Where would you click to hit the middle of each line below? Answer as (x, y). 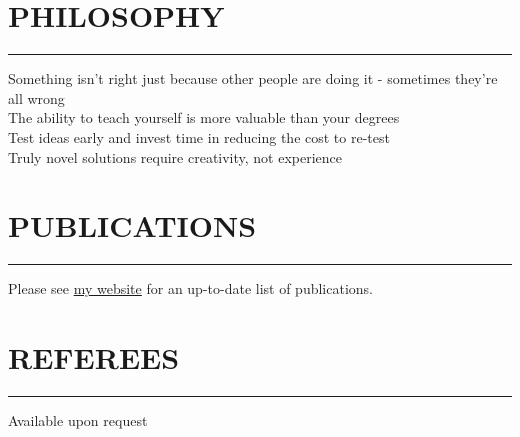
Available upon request (78, 419)
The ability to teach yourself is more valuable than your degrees (204, 117)
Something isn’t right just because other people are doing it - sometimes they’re (253, 78)
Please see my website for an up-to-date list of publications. (191, 288)
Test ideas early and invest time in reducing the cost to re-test (199, 136)
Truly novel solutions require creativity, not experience (175, 156)
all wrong (36, 97)
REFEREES (94, 357)
